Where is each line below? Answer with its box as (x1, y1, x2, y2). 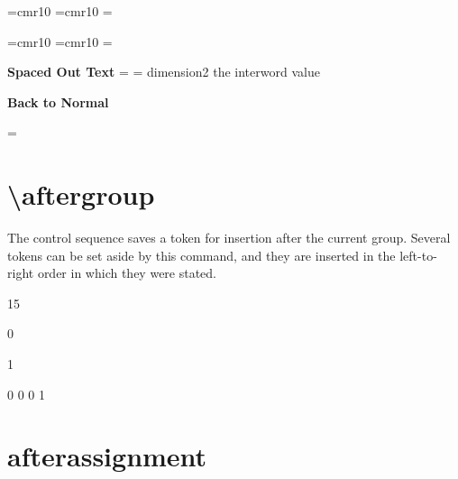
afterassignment (7, 438, 207, 474)
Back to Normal (7, 92, 109, 111)
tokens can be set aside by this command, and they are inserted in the (7, 245, 396, 264)
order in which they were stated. (37, 263, 217, 282)
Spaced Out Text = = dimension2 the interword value (7, 62, 320, 81)
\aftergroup (7, 176, 155, 213)
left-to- (399, 245, 437, 264)
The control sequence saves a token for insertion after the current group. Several (7, 228, 451, 247)
